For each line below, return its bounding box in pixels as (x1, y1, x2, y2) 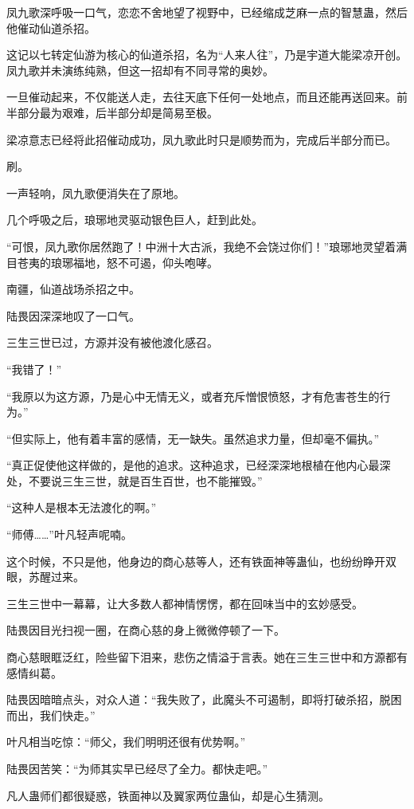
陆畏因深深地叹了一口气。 (6, 307, 140, 324)
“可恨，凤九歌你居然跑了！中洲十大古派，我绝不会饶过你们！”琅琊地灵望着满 (6, 238, 408, 254)
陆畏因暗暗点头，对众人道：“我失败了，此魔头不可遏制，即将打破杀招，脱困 (6, 691, 402, 708)
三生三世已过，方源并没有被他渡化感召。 (6, 334, 218, 351)
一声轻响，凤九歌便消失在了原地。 (6, 184, 185, 201)
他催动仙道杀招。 (6, 19, 96, 36)
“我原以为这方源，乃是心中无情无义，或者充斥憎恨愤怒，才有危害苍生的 (6, 387, 380, 404)
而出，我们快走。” (6, 706, 96, 723)
